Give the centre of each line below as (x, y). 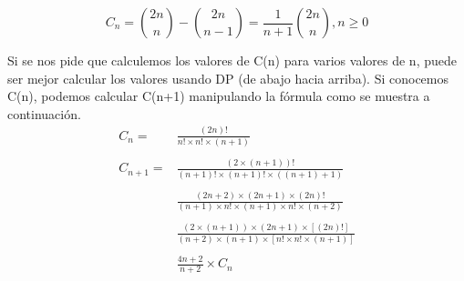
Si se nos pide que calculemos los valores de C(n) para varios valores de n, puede (232, 60)
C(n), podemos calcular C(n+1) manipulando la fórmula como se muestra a (219, 96)
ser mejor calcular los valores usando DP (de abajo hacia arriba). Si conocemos (228, 78)
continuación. (44, 113)
